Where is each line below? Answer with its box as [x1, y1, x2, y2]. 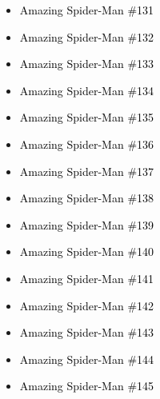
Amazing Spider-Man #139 [19, 216, 154, 233]
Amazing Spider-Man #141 [19, 269, 154, 286]
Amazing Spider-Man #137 [19, 162, 154, 179]
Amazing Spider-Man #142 [19, 297, 154, 313]
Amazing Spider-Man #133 [19, 55, 154, 72]
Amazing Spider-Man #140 [19, 243, 154, 260]
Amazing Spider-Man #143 [19, 324, 154, 341]
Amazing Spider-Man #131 [19, 2, 154, 18]
